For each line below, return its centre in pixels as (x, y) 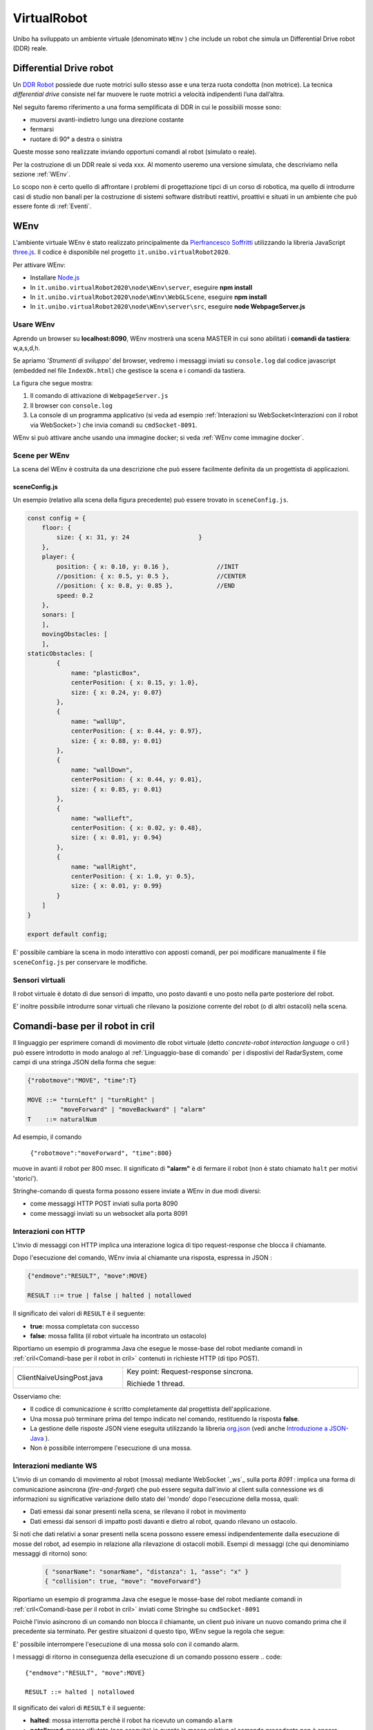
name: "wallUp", (98, 721)
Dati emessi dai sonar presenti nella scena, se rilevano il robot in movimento (138, 1511)
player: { (58, 557)
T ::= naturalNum (62, 1119)
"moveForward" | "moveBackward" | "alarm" (133, 1110)
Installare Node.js (55, 277)
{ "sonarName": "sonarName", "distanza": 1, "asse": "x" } (146, 1572)
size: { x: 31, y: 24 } (130, 537)
